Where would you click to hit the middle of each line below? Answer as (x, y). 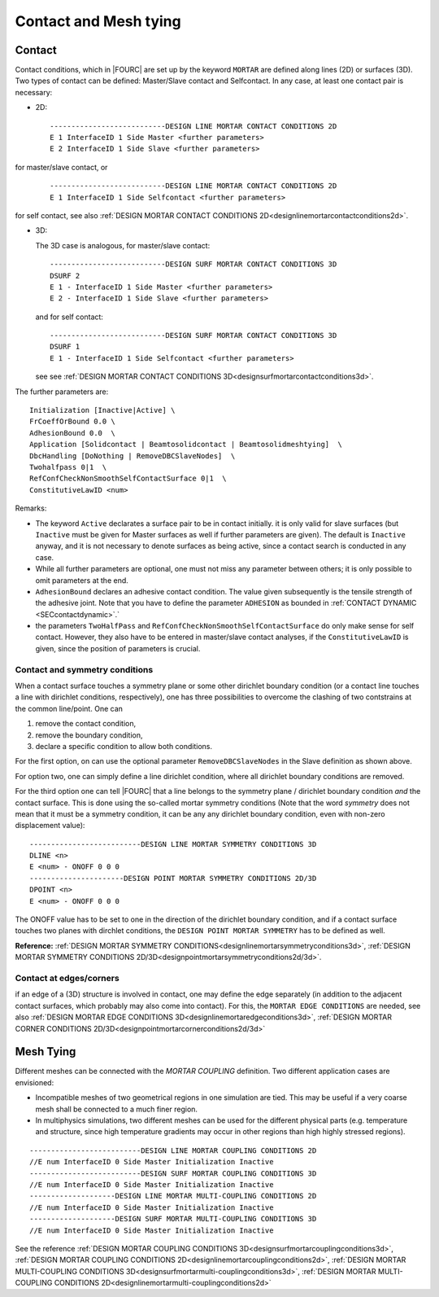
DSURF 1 (65, 347)
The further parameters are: (62, 392)
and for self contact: (69, 317)
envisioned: (35, 1082)
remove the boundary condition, (89, 735)
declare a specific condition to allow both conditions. (124, 746)
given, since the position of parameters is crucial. (118, 648)
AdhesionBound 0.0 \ (72, 433)
